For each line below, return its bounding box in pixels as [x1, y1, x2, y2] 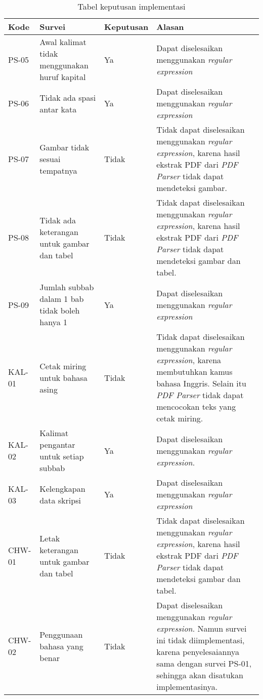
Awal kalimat [39, 36, 86, 48]
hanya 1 [39, 316, 67, 328]
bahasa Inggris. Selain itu [156, 377, 246, 389]
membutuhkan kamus [156, 366, 233, 377]
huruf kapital [39, 71, 86, 83]
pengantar [39, 439, 75, 450]
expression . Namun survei [156, 623, 247, 634]
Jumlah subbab [39, 281, 94, 293]
